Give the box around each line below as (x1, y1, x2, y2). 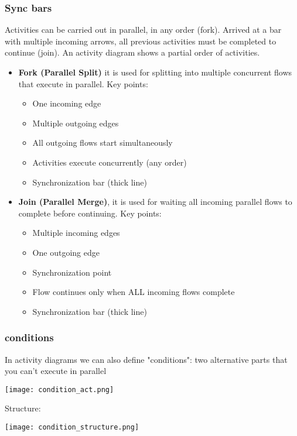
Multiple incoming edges (32, 226, 120, 239)
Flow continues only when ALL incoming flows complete (32, 286, 235, 298)
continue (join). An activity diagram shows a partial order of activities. (5, 46, 260, 59)
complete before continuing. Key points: (18, 207, 162, 219)
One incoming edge (32, 97, 101, 109)
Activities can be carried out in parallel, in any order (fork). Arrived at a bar (5, 23, 282, 36)
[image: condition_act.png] (5, 385, 114, 394)
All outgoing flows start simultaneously (32, 136, 173, 149)
